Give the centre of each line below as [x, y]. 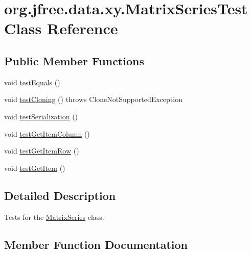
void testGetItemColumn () [47, 133]
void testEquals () [32, 82]
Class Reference [61, 28]
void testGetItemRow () [42, 151]
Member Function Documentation [96, 244]
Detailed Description [60, 195]
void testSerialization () [41, 116]
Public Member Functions [74, 60]
